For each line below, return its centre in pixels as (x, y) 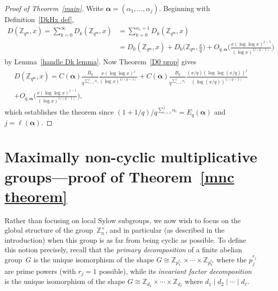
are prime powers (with (40, 271)
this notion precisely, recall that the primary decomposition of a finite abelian (123, 250)
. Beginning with (184, 8)
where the (232, 259)
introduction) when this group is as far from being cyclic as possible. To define (125, 239)
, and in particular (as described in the (165, 230)
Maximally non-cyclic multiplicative (131, 157)
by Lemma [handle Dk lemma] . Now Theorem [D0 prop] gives (101, 61)
